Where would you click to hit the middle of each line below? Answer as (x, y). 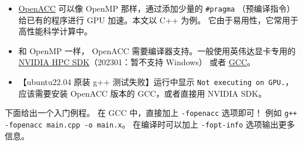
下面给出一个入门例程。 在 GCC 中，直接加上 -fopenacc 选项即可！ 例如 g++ (151, 113)
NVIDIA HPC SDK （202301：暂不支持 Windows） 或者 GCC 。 (137, 62)
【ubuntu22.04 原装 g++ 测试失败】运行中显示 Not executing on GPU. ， (156, 82)
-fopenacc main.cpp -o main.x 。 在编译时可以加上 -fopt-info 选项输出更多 (150, 124)
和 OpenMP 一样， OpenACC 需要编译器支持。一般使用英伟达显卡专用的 (157, 50)
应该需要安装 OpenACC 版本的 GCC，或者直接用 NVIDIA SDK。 (142, 93)
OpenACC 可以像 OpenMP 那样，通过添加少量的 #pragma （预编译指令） (157, 8)
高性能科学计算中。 (55, 31)
